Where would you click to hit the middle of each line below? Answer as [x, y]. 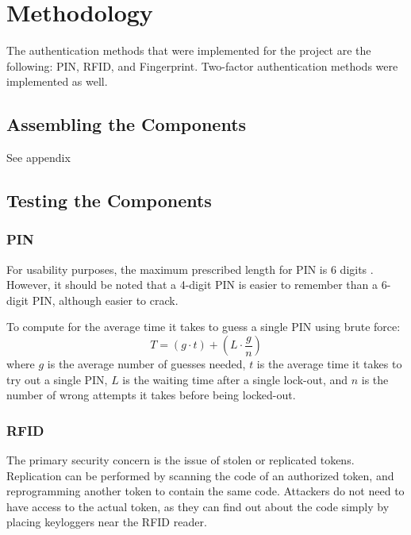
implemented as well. [57, 81]
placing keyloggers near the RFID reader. [107, 522]
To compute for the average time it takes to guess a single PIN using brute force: [204, 327]
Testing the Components [109, 200]
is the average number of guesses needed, [146, 364]
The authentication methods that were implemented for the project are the [189, 50]
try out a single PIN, [57, 379]
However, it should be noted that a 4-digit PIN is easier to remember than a [192, 285]
